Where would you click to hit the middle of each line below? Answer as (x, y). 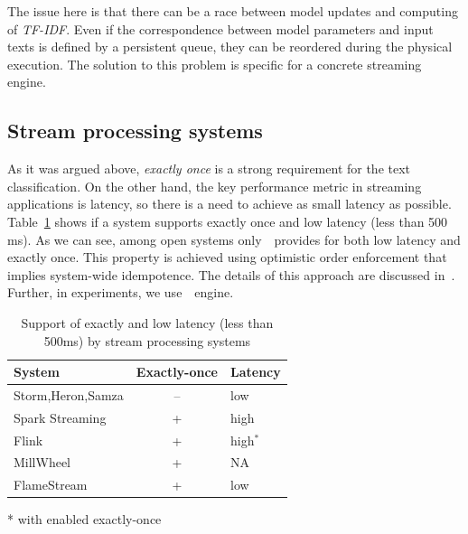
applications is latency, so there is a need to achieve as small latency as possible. (229, 204)
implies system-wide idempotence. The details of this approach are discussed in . (231, 274)
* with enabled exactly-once (84, 519)
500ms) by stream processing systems (147, 340)
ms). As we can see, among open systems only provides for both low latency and (234, 239)
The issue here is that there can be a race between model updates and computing (233, 11)
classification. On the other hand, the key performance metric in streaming (215, 186)
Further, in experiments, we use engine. (121, 292)
